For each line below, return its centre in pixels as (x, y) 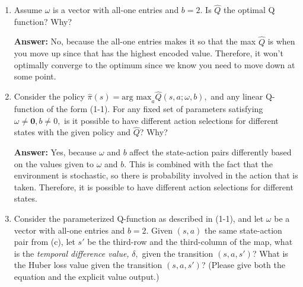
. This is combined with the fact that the (198, 163)
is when (281, 41)
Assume (28, 10)
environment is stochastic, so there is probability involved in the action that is (156, 175)
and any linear (237, 96)
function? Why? (43, 21)
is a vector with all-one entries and (116, 10)
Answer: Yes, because (55, 152)
